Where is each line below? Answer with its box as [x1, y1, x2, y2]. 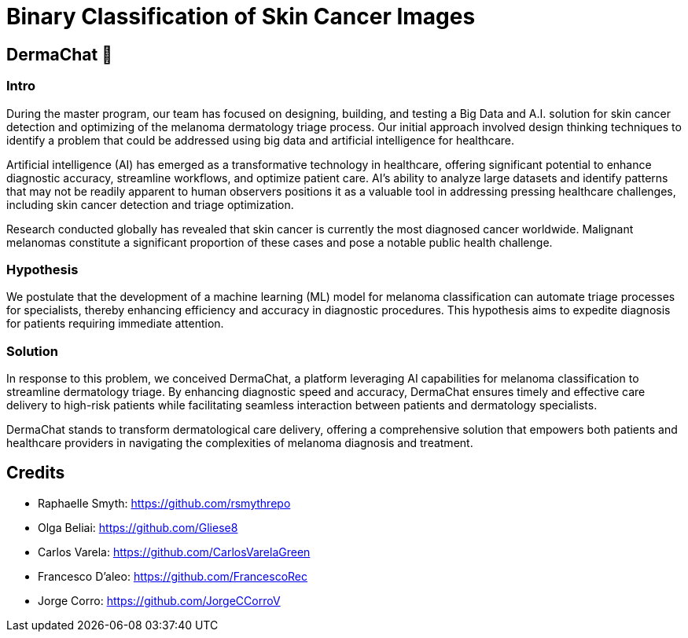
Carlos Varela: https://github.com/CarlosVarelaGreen [38, 544, 311, 559]
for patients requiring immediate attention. [6, 317, 224, 331]
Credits [6, 463, 65, 483]
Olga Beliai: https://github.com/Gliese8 [38, 520, 238, 534]
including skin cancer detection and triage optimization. [6, 197, 294, 211]
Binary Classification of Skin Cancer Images [6, 3, 476, 30]
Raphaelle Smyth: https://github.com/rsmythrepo [38, 496, 291, 510]
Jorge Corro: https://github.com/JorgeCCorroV [38, 593, 281, 607]
